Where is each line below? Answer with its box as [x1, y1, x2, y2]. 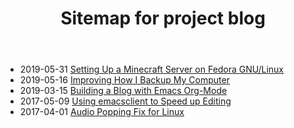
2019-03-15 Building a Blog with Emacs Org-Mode [19, 85, 228, 97]
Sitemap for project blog [60, 7, 266, 30]
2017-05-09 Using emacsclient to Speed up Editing [19, 95, 232, 107]
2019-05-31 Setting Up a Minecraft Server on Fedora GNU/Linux [19, 63, 284, 76]
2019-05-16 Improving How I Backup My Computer [19, 74, 230, 86]
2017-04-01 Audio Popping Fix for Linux [19, 106, 185, 118]
